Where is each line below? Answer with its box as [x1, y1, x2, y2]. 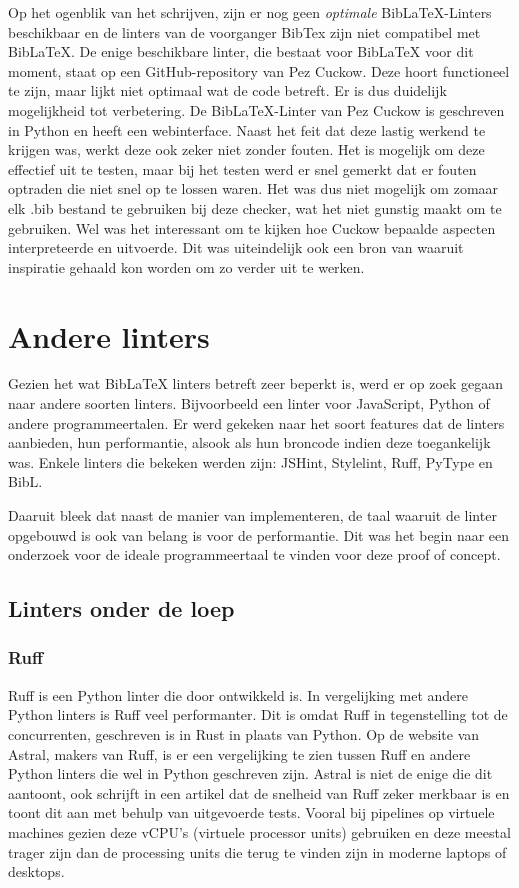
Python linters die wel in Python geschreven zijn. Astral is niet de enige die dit [8, 763, 493, 784]
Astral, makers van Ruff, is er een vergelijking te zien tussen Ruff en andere [8, 743, 471, 764]
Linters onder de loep [8, 593, 235, 624]
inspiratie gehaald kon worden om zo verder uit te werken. [8, 256, 365, 277]
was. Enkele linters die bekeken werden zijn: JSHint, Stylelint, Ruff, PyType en [8, 451, 493, 472]
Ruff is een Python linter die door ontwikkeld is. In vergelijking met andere [8, 684, 468, 705]
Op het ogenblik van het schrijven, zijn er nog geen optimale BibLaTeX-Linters [8, 2, 492, 22]
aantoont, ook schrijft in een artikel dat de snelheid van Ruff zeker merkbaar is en [8, 782, 510, 803]
